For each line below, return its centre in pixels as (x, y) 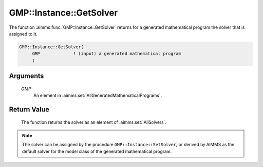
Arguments (27, 76)
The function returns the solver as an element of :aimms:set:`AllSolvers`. (94, 122)
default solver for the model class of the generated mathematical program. (97, 151)
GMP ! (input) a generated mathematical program (106, 54)
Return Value (29, 109)
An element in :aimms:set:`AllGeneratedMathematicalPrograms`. (98, 95)
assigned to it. (23, 34)
